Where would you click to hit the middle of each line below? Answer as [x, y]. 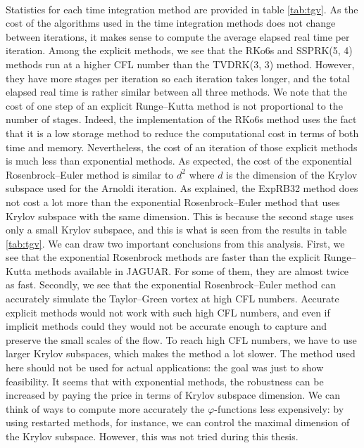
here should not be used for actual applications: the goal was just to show [165, 367]
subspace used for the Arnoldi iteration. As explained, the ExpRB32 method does [182, 188]
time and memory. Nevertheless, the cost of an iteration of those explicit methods [182, 147]
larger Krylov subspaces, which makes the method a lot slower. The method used [181, 353]
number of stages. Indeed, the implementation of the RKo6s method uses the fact [181, 119]
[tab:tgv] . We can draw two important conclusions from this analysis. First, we [175, 243]
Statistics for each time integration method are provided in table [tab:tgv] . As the [182, 9]
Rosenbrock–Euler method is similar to [90, 174]
